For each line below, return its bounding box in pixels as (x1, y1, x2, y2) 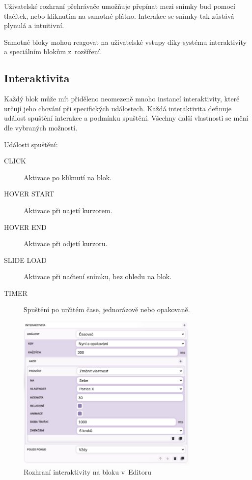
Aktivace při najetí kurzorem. (24, 205, 112, 215)
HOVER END (4, 222, 47, 232)
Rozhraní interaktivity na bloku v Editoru (24, 467, 151, 477)
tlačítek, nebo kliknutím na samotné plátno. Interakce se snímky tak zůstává (4, 10, 234, 21)
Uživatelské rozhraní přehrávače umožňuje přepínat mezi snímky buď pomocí (4, 1, 235, 11)
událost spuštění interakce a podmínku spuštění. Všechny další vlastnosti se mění (4, 113, 249, 123)
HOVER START (4, 189, 55, 199)
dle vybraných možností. (4, 122, 78, 132)
